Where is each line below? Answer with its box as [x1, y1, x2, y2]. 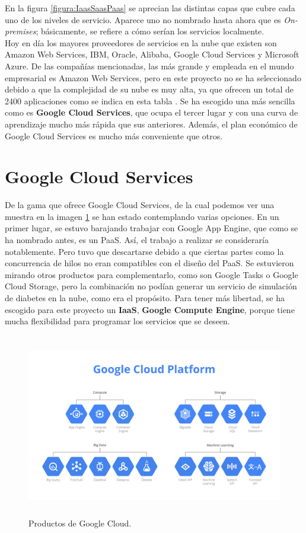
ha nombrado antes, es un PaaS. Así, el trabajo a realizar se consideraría [5, 234, 269, 246]
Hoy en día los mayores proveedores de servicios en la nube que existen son [5, 36, 277, 49]
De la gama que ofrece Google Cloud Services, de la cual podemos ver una [5, 199, 275, 211]
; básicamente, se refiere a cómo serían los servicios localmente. [36, 25, 264, 37]
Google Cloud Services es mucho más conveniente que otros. [5, 129, 223, 142]
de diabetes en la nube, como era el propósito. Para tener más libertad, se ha [5, 292, 285, 304]
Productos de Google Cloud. [28, 516, 132, 529]
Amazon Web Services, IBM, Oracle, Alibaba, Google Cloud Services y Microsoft [5, 48, 299, 60]
